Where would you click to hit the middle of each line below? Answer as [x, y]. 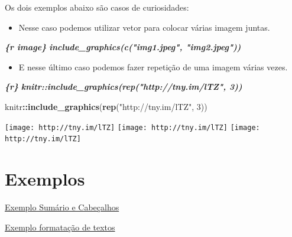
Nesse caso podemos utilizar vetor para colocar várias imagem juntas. [144, 27]
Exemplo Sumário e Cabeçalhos [62, 207]
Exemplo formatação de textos [60, 227]
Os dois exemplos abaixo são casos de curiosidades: [97, 7]
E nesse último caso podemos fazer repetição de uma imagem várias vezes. [153, 66]
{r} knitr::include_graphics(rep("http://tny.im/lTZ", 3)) [124, 87]
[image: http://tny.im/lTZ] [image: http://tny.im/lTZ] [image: [132, 127]
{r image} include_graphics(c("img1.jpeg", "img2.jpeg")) [123, 47]
